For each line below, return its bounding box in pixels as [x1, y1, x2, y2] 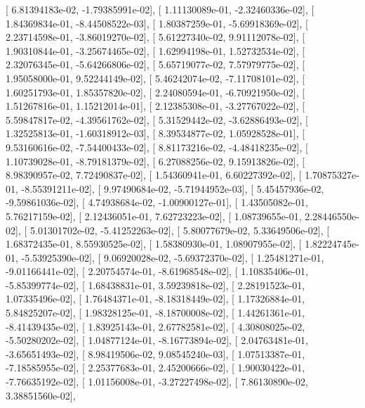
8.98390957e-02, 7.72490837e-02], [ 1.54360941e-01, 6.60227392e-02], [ [6, 167, 302, 182]
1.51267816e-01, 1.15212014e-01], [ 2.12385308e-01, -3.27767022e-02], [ [6, 98, 305, 113]
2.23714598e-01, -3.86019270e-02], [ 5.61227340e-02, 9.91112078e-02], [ [6, 30, 305, 44]
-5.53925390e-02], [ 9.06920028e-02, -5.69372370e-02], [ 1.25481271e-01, [21, 250, 324, 264]
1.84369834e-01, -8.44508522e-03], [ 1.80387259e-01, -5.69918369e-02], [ [6, 15, 308, 30]
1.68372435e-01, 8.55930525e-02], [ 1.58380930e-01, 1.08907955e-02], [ [6, 236, 302, 251]
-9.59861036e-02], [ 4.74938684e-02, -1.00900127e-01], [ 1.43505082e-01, [6, 195, 308, 210]
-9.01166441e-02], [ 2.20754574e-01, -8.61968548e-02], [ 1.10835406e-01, [6, 264, 308, 279]
